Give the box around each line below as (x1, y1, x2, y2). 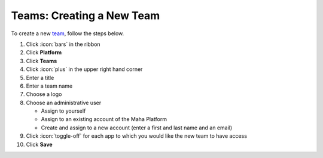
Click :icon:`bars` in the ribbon (26, 41, 101, 48)
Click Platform (26, 49, 62, 56)
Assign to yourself (41, 107, 86, 114)
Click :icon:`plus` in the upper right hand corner (26, 66, 143, 73)
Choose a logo (26, 91, 62, 98)
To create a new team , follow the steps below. (11, 30, 124, 37)
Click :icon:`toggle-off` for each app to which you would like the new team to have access (26, 132, 248, 140)
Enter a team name (26, 82, 73, 89)
